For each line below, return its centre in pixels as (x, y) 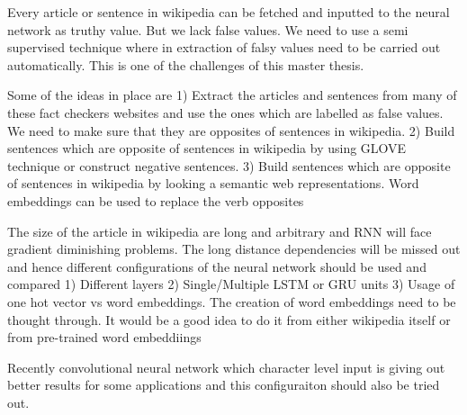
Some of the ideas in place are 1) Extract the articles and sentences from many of (232, 95)
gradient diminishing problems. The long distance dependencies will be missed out (234, 249)
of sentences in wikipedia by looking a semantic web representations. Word (213, 183)
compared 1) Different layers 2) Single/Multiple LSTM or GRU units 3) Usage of (231, 284)
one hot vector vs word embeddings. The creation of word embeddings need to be (232, 301)
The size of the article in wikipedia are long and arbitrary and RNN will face (220, 231)
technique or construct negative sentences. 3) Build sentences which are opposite (229, 165)
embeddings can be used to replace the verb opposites (156, 200)
